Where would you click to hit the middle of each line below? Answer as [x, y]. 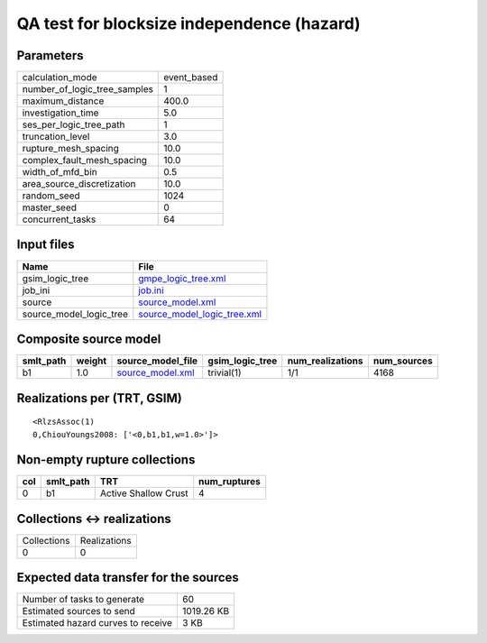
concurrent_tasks [59, 219]
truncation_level [56, 137]
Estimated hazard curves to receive [97, 623]
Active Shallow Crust [144, 493]
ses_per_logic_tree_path [74, 124]
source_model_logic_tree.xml [200, 314]
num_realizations [325, 361]
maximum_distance [63, 101]
